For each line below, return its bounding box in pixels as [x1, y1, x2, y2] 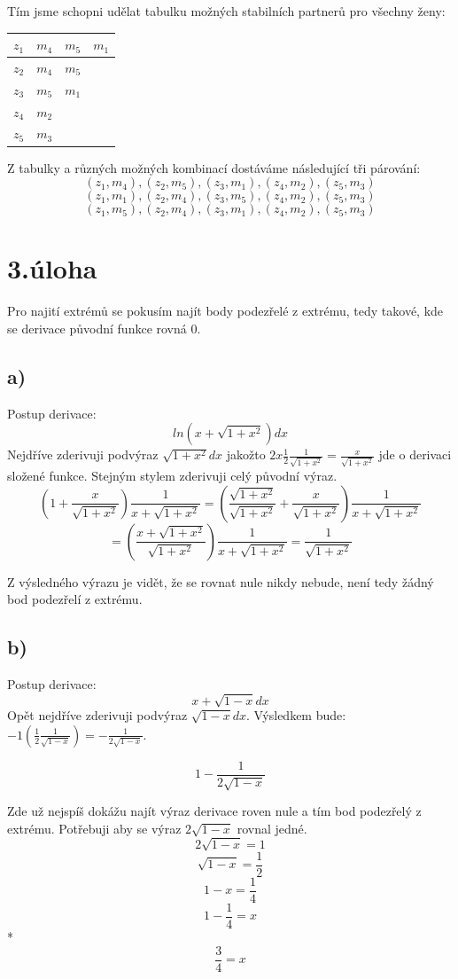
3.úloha [7, 250, 97, 286]
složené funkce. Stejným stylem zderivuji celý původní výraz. [7, 466, 338, 484]
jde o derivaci [378, 445, 452, 464]
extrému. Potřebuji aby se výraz [7, 818, 182, 837]
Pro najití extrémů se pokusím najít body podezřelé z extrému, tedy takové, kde [7, 302, 444, 320]
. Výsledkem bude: [246, 706, 346, 724]
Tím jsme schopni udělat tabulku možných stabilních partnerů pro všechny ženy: [7, 2, 446, 20]
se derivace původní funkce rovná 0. [7, 318, 201, 337]
